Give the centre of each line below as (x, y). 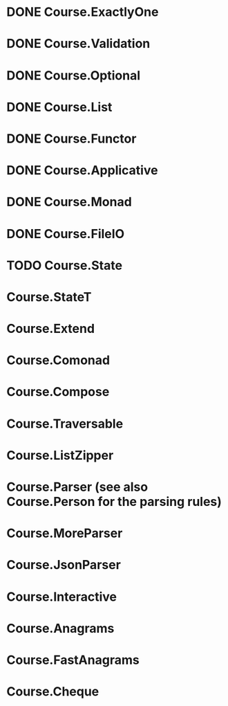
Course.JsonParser (64, 565)
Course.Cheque (53, 692)
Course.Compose (58, 392)
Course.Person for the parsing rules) (114, 502)
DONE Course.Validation (78, 44)
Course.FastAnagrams (73, 660)
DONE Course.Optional (74, 75)
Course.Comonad (58, 360)
